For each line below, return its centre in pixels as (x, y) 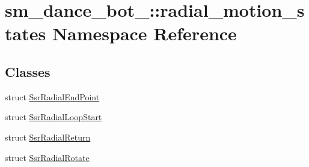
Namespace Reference (144, 33)
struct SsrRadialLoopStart (54, 117)
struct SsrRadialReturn (48, 137)
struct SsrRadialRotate (47, 157)
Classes (28, 71)
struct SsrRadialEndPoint (52, 96)
